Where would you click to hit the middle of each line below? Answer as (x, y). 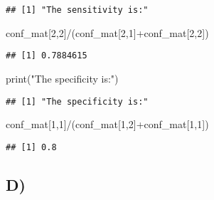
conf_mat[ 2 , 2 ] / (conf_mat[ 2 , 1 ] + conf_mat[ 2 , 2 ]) (107, 32)
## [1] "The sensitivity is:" (77, 10)
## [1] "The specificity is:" (77, 101)
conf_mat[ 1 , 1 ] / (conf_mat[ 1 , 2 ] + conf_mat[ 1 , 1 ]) (107, 124)
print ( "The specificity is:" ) (62, 78)
